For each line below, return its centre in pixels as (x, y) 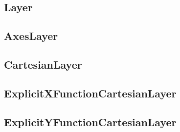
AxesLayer (31, 36)
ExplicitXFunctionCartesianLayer (90, 93)
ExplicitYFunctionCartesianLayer (90, 122)
